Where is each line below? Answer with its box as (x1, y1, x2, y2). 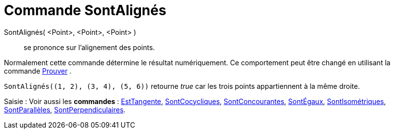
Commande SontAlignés (4, 2, 167, 19)
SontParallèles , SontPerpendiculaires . (4, 105, 126, 114)
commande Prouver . (4, 66, 72, 75)
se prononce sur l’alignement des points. (24, 43, 155, 52)
